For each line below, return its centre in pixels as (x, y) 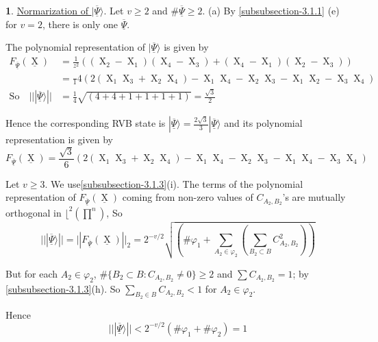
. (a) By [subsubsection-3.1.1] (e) (271, 10)
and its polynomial (263, 123)
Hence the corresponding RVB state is (86, 123)
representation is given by (59, 139)
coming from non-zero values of (188, 197)
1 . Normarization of (47, 10)
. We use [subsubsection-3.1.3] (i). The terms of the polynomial (174, 183)
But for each (32, 273)
